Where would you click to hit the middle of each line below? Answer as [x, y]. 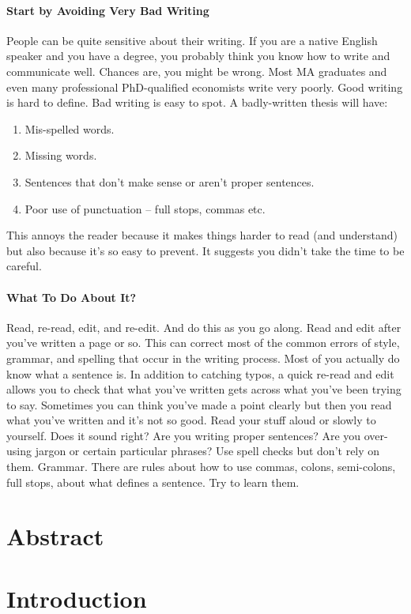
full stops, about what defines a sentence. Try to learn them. [153, 482]
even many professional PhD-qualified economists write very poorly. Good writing [205, 87]
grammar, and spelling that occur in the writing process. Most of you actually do [203, 358]
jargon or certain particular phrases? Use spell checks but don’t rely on [207, 451]
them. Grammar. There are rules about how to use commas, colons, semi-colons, [201, 467]
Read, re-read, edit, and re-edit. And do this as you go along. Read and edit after [204, 327]
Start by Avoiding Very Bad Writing [108, 10]
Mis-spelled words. [70, 128]
